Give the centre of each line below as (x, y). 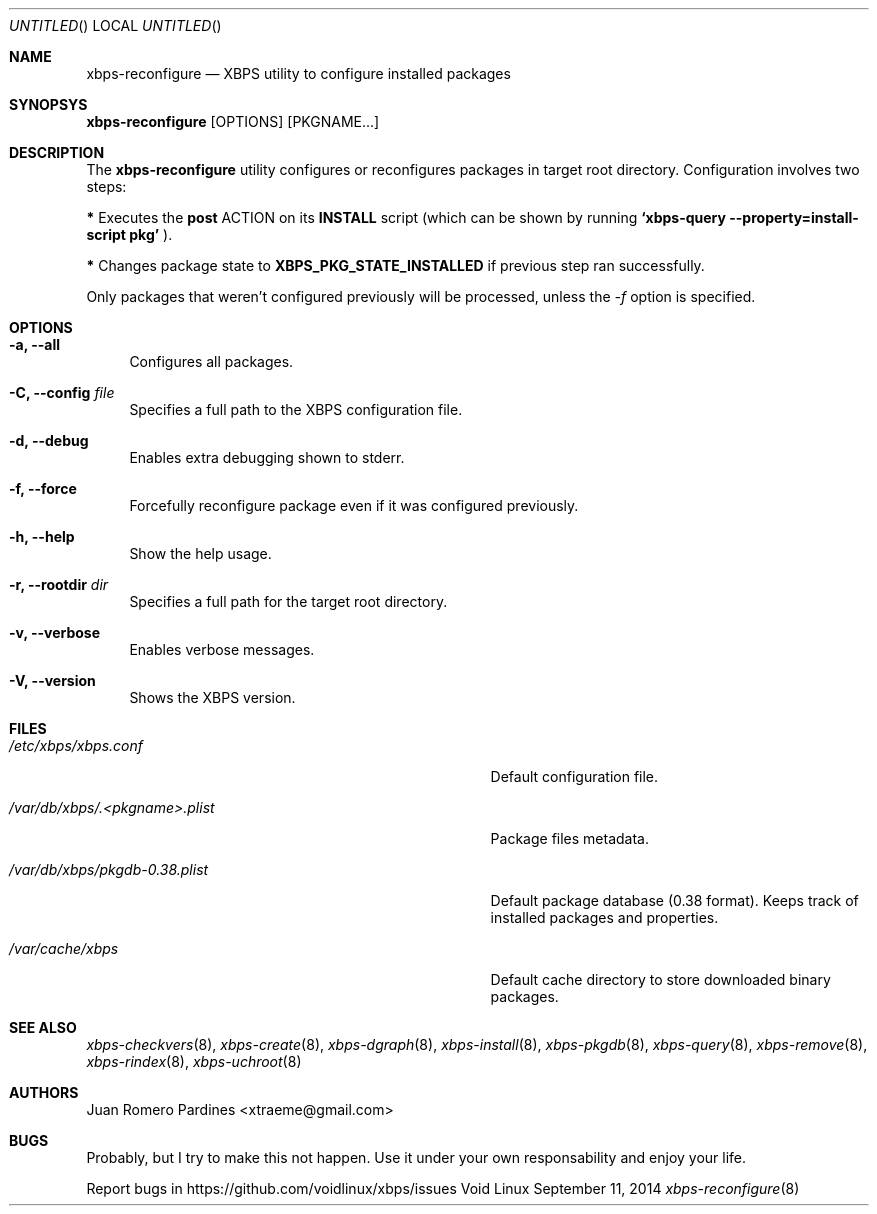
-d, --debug (49, 440)
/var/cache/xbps (64, 948)
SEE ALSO (43, 1027)
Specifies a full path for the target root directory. (288, 601)
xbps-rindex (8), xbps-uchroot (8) (194, 1061)
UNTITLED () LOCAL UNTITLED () (115, 25)
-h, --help (42, 536)
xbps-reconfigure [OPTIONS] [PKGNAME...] (233, 121)
